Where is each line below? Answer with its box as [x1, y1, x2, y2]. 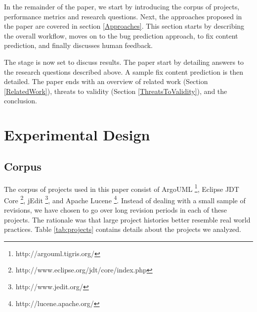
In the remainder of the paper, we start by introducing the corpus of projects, [4, 1, 240, 11]
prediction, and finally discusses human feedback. [4, 40, 153, 50]
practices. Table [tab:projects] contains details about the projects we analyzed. [4, 224, 242, 234]
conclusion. [4, 95, 37, 106]
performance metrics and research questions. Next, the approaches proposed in [4, 11, 242, 21]
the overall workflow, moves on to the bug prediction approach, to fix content [4, 30, 238, 41]
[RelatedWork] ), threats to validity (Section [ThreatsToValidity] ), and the [4, 86, 227, 96]
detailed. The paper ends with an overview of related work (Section [4, 76, 208, 87]
